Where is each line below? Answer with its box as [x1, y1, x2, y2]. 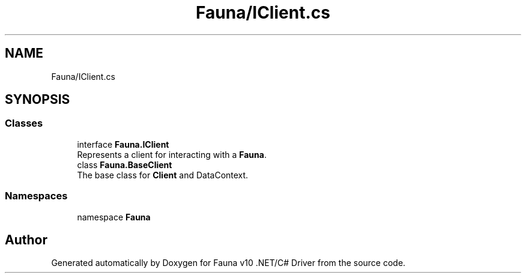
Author [5, 232, 47, 247]
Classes [5, 117, 43, 130]
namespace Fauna [77, 211, 151, 222]
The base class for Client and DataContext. [77, 169, 249, 180]
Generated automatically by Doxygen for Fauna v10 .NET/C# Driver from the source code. [51, 258, 406, 268]
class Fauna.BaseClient [77, 159, 172, 170]
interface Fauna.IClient [77, 139, 169, 150]
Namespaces [5, 190, 68, 202]
